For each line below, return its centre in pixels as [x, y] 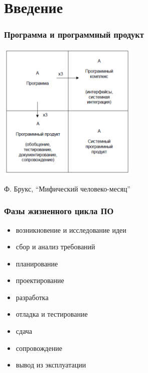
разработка [32, 297]
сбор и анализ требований [55, 247]
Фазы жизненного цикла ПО [59, 211]
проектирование [40, 280]
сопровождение [39, 348]
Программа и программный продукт [74, 34]
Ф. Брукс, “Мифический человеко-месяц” [67, 188]
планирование [37, 263]
